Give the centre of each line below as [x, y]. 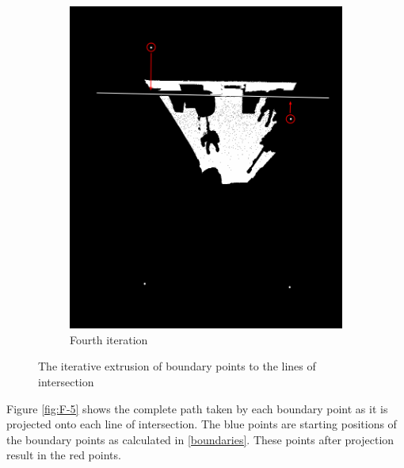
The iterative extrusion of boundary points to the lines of [177, 366]
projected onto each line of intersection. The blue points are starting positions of [202, 424]
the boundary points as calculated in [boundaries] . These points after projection [200, 439]
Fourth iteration [109, 339]
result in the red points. [64, 455]
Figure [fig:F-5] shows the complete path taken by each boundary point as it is [197, 408]
